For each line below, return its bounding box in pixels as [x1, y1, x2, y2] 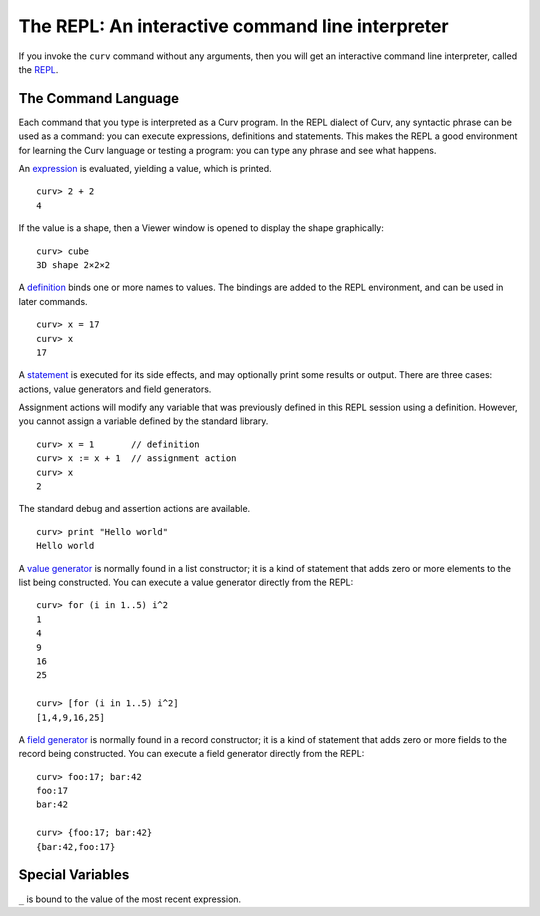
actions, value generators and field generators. [18, 383, 212, 395]
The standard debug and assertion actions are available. [18, 503, 251, 515]
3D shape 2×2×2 [36, 259, 111, 270]
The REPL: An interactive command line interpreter [18, 15, 449, 37]
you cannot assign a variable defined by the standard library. [18, 415, 269, 427]
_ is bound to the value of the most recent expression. [18, 893, 242, 905]
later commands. [18, 295, 89, 307]
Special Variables [18, 866, 130, 884]
